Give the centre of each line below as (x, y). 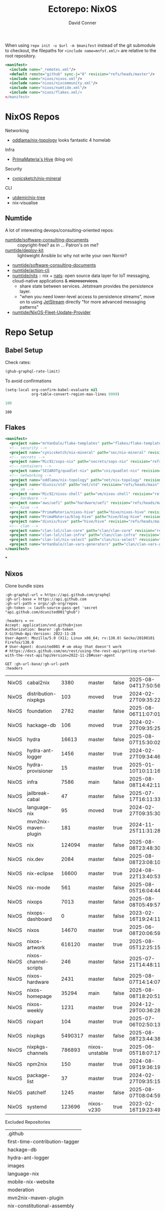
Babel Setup (24, 350)
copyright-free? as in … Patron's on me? (58, 245)
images (16, 1166)
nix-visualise (25, 202)
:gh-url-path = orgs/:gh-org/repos (41, 604)
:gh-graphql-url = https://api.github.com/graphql (58, 595)
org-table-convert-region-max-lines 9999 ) (75, 394)
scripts (35, 968)
